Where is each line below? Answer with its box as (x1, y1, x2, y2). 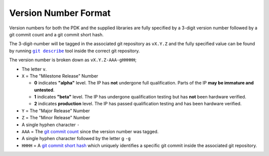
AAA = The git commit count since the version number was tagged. (21, 129, 159, 135)
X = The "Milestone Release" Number (21, 73, 99, 79)
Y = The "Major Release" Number (21, 107, 90, 114)
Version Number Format (9, 7, 111, 18)
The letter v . (21, 66, 47, 72)
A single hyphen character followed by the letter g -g (21, 136, 131, 142)
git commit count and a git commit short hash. (9, 31, 104, 37)
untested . (34, 87, 55, 93)
